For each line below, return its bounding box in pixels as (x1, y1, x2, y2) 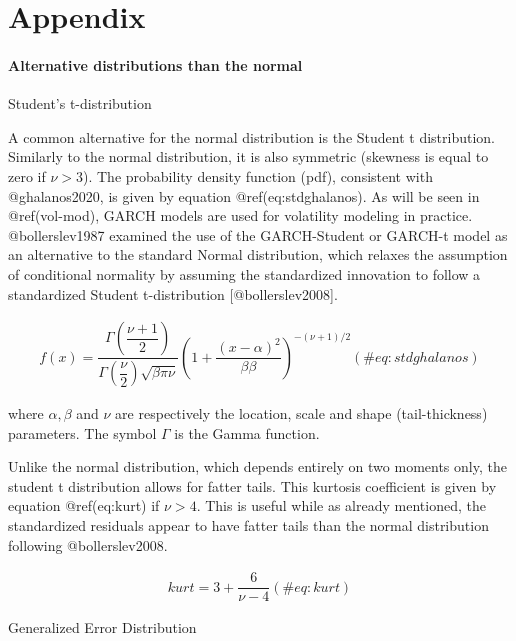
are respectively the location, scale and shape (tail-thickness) (115, 403, 488, 424)
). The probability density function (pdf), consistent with (83, 165, 433, 186)
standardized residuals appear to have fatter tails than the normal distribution (8, 514, 489, 535)
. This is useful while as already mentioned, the (196, 495, 486, 516)
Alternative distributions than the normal (8, 54, 303, 75)
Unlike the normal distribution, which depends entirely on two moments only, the (8, 456, 507, 477)
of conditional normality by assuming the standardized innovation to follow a (8, 263, 481, 284)
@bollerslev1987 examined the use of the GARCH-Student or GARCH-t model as (8, 224, 508, 245)
